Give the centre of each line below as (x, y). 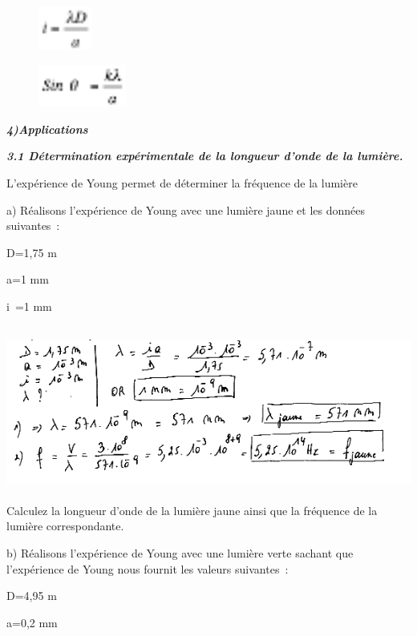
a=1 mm (28, 279)
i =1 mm (29, 306)
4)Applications (47, 129)
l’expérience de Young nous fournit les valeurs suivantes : (148, 568)
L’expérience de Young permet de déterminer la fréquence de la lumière (182, 182)
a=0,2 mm (32, 622)
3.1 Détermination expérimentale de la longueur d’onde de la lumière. (205, 156)
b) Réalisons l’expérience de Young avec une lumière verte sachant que (180, 552)
